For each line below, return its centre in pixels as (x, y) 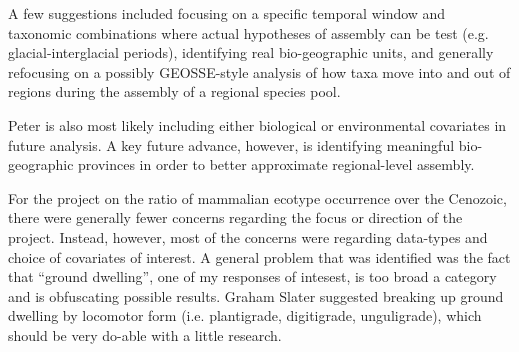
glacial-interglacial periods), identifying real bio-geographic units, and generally (251, 52)
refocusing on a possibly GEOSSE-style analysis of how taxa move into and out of (259, 71)
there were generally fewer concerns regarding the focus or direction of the (235, 217)
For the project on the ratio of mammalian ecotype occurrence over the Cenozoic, (257, 197)
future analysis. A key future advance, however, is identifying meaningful (231, 144)
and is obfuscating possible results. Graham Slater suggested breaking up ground (256, 295)
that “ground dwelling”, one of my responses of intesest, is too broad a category (252, 276)
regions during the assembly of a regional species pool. (174, 91)
